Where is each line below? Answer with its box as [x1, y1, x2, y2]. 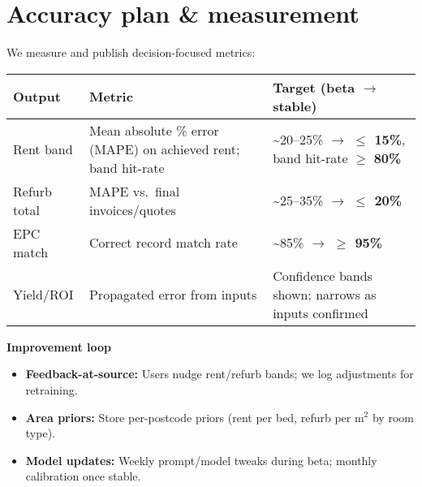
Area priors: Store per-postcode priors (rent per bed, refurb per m [25, 408, 364, 425]
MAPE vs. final [88, 181, 180, 200]
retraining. [25, 381, 78, 398]
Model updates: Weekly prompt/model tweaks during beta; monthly [25, 451, 377, 468]
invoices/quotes [88, 200, 176, 219]
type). [25, 425, 55, 442]
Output [13, 87, 61, 106]
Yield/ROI [13, 284, 74, 304]
